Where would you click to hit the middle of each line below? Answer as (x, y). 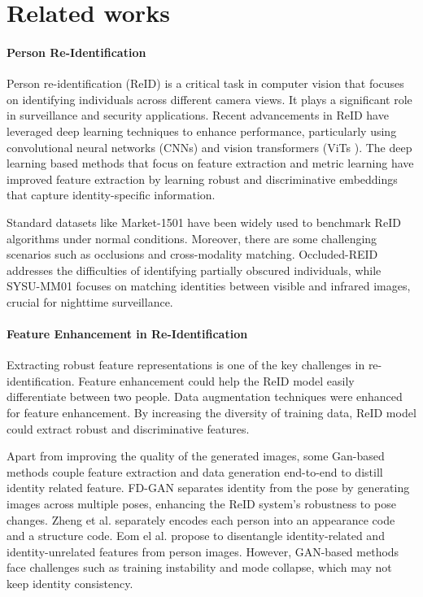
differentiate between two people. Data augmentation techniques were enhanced (205, 397)
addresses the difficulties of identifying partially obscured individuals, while (194, 270)
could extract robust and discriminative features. (128, 428)
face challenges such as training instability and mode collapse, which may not (199, 567)
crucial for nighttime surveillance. (90, 301)
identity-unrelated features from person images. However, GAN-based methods (203, 551)
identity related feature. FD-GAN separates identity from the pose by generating (208, 488)
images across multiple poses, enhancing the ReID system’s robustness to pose (201, 504)
